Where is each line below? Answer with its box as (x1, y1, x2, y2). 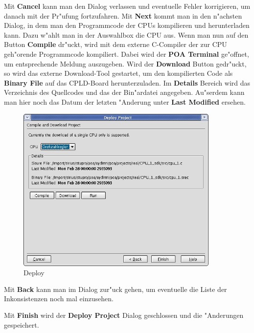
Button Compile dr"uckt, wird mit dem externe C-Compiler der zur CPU (4, 39, 227, 49)
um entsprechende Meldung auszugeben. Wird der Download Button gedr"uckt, (4, 58, 247, 68)
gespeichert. (4, 319, 39, 330)
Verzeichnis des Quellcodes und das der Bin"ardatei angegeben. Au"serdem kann (4, 87, 245, 97)
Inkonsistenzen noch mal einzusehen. (4, 293, 114, 304)
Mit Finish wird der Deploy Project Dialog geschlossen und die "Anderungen (4, 310, 244, 320)
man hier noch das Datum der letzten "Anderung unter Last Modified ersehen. (4, 96, 246, 107)
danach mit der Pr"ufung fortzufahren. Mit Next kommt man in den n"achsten (4, 10, 242, 21)
